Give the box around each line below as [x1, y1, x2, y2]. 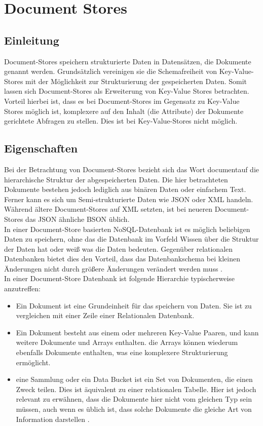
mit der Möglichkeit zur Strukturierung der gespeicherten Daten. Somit [25, 75, 247, 86]
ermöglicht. [16, 357, 51, 367]
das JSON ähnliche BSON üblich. [25, 213, 130, 224]
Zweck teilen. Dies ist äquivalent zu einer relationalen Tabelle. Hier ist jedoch [16, 383, 256, 394]
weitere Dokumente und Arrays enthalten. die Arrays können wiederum [16, 337, 238, 347]
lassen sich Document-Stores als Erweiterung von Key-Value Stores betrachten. [4, 86, 249, 96]
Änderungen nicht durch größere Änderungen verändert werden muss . [4, 263, 223, 274]
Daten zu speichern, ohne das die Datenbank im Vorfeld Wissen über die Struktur [4, 234, 259, 244]
